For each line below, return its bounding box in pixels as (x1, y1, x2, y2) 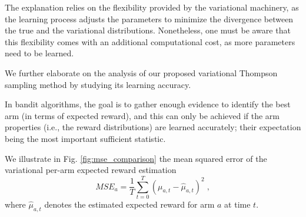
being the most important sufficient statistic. (5, 132, 166, 144)
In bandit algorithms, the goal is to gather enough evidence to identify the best (5, 98, 291, 110)
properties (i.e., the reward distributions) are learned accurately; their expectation (5, 121, 301, 133)
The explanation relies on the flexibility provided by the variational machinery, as (5, 1, 299, 13)
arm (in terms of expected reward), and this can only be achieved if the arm (5, 109, 280, 121)
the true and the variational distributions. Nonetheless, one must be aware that (5, 24, 291, 36)
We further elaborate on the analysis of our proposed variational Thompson (5, 66, 278, 79)
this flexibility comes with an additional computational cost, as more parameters (5, 35, 295, 48)
